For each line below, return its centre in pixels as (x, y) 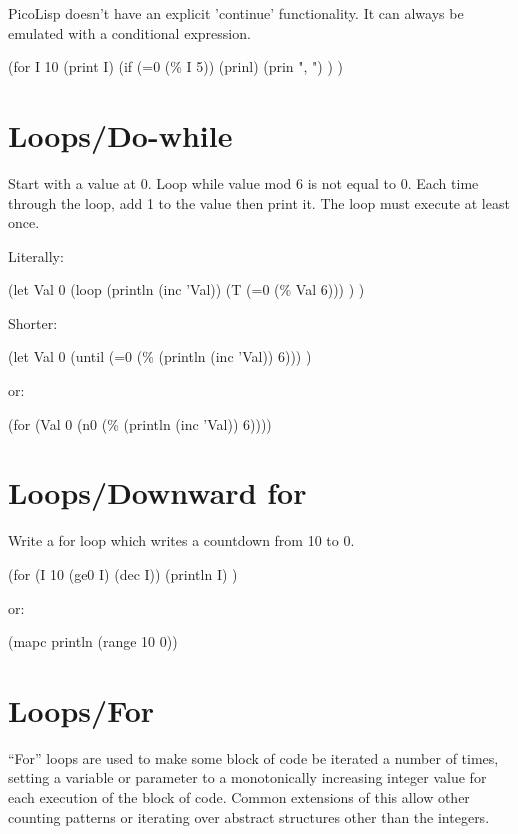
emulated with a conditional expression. (129, 32)
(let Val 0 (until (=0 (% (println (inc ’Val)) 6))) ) (160, 356)
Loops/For (81, 709)
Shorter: (33, 322)
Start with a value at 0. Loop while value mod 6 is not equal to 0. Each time (243, 182)
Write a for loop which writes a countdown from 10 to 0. (181, 540)
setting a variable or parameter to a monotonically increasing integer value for (247, 777)
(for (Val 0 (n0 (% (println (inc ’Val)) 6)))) (140, 423)
